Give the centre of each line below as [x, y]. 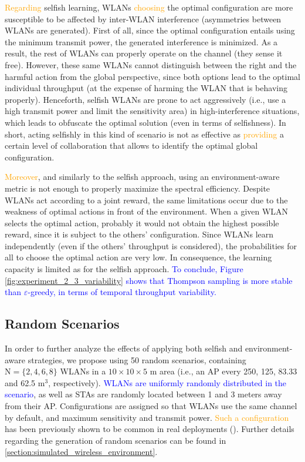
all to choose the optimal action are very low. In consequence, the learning [138, 257]
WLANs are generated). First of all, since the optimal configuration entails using [150, 30]
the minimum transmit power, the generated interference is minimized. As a [141, 41]
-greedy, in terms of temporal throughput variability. [122, 292]
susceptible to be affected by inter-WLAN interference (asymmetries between [143, 19]
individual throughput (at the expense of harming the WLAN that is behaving [146, 88]
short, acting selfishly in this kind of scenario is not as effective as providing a [144, 134]
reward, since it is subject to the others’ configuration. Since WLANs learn [139, 234]
